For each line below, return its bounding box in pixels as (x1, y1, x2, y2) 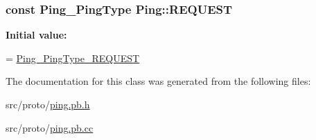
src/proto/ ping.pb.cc (6, 120, 94, 134)
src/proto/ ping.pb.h (6, 97, 90, 111)
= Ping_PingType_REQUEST (6, 50, 140, 65)
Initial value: (6, 28, 67, 42)
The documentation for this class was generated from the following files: (6, 74, 311, 88)
